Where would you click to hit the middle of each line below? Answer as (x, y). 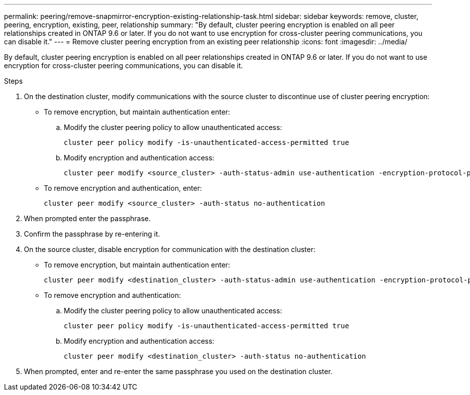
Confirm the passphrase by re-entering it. (92, 234)
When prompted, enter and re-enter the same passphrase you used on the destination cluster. (178, 371)
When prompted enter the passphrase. (87, 218)
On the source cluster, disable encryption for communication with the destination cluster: (170, 249)
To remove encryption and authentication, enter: (123, 188)
